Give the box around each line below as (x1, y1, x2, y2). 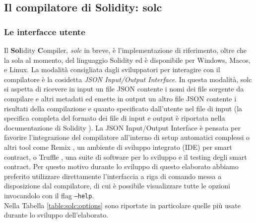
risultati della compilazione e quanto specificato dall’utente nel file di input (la (4, 103, 243, 113)
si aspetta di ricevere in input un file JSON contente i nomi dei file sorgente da (4, 84, 244, 94)
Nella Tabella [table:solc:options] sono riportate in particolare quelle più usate (4, 200, 241, 210)
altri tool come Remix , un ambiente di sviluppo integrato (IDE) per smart (4, 141, 232, 152)
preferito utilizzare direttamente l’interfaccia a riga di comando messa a (4, 171, 222, 181)
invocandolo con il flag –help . (4, 190, 94, 200)
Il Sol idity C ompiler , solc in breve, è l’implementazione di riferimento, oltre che (4, 45, 247, 55)
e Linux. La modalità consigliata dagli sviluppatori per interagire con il (4, 64, 220, 75)
